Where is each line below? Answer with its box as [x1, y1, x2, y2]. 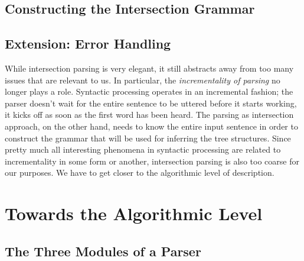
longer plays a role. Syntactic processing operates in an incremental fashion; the [5, 85, 293, 98]
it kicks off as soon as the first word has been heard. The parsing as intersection [5, 108, 294, 121]
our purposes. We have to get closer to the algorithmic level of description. [5, 166, 274, 179]
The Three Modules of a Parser [5, 241, 201, 260]
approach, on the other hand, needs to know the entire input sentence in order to [5, 120, 298, 132]
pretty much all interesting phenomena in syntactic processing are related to [5, 143, 281, 156]
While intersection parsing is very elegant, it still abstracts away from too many [5, 62, 294, 74]
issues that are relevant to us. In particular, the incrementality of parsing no [5, 73, 280, 86]
